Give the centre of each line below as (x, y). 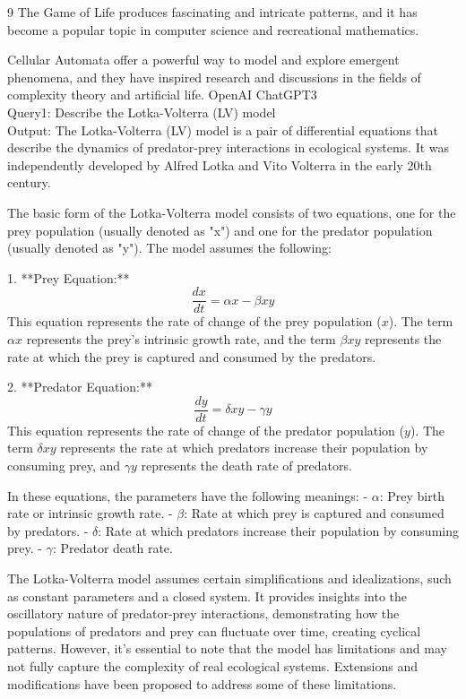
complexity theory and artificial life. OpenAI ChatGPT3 (162, 95)
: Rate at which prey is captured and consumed (314, 513)
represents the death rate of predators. (246, 465)
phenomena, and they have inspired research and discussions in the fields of (214, 77)
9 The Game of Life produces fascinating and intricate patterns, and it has (212, 12)
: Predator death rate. (112, 548)
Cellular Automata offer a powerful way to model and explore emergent (203, 60)
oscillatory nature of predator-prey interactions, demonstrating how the (203, 613)
